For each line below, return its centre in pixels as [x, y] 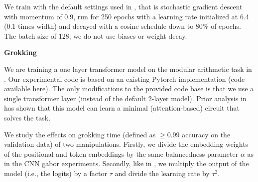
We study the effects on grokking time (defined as [80, 134]
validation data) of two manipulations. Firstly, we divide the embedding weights [126, 144]
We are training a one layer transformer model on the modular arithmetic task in [128, 69]
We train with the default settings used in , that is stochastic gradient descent [123, 6]
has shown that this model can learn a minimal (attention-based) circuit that [122, 108]
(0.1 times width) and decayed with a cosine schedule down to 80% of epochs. [123, 26]
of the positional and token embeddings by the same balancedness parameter [121, 153]
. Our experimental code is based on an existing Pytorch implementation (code [125, 79]
